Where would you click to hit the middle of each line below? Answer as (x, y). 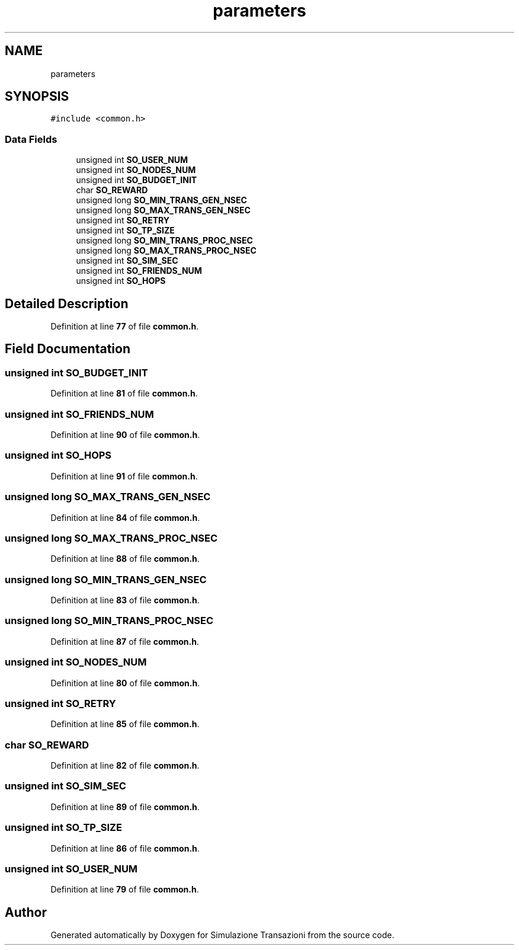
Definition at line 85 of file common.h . (125, 724)
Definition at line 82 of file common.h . (125, 765)
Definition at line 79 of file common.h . (125, 890)
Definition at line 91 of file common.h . (124, 476)
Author (26, 912)
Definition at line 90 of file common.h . (125, 435)
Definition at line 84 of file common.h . (125, 517)
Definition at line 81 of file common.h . (124, 394)
